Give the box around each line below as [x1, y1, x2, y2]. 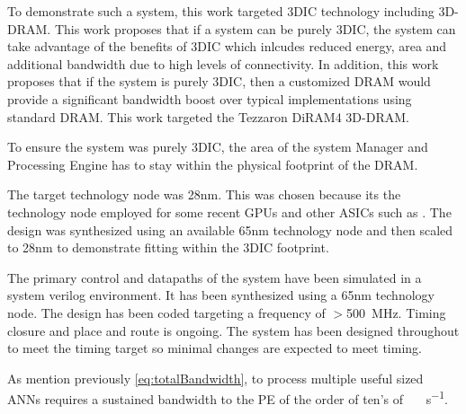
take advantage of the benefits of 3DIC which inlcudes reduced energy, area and [7, 37, 447, 56]
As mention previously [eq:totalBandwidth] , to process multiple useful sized [7, 368, 424, 387]
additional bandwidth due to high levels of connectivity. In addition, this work [7, 54, 439, 73]
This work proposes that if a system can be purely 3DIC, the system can [54, 19, 456, 38]
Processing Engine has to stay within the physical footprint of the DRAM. [7, 154, 418, 173]
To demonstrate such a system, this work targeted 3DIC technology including [7, 2, 435, 20]
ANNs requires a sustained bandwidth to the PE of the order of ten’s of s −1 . [7, 387, 448, 408]
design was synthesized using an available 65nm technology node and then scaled [7, 220, 453, 239]
